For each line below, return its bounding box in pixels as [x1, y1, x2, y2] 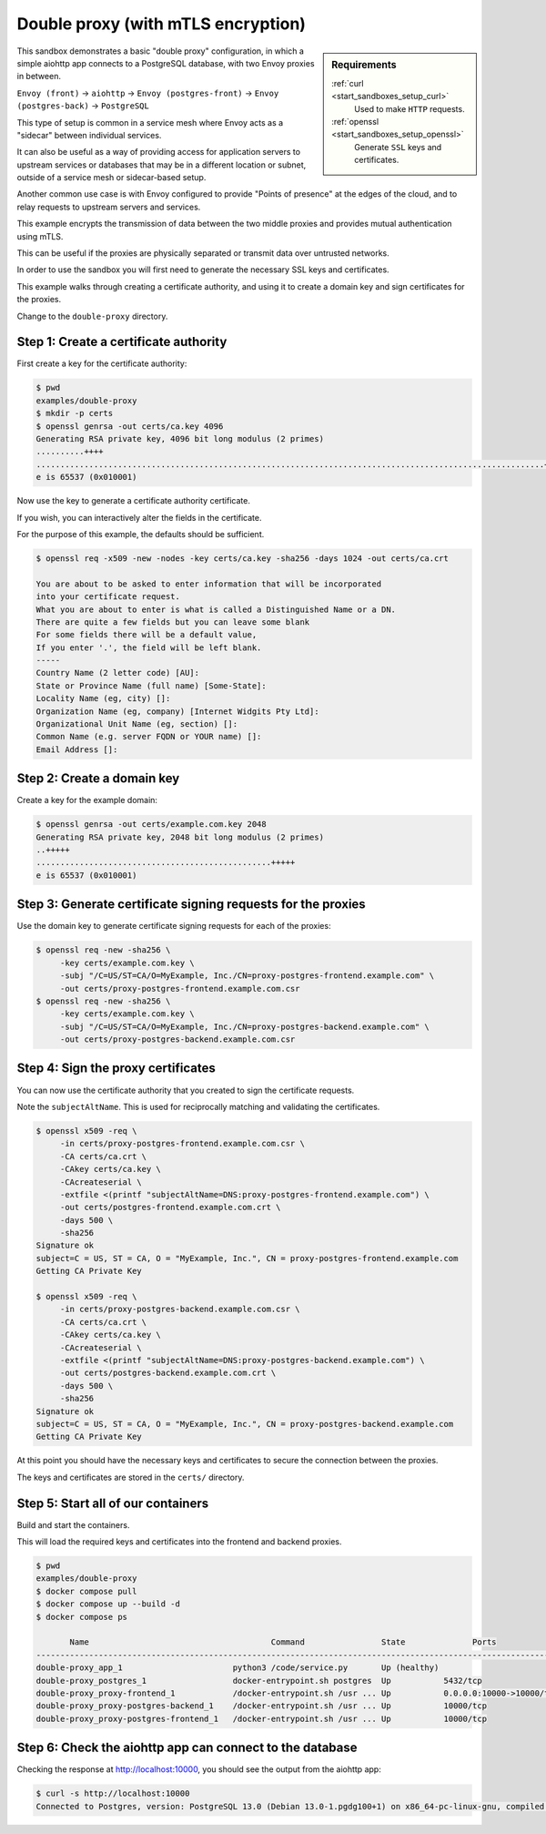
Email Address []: [35, 744, 118, 755]
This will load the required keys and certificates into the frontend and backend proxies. [16, 1536, 342, 1547]
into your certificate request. [35, 592, 181, 602]
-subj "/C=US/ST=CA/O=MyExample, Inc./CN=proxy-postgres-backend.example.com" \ [59, 1021, 430, 1032]
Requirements [331, 58, 397, 71]
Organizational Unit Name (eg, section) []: [35, 719, 238, 729]
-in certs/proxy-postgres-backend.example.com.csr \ [59, 1304, 300, 1315]
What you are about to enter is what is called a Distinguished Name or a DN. [35, 604, 396, 615]
